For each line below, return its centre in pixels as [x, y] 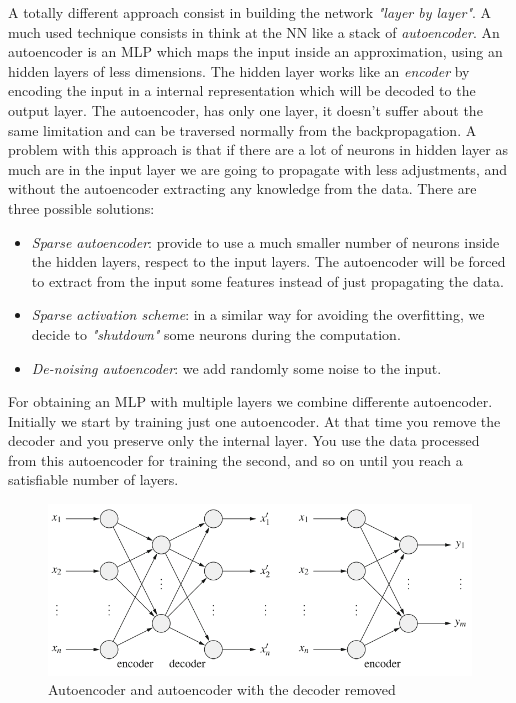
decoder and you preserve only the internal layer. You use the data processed [244, 440]
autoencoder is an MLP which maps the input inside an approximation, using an [255, 51]
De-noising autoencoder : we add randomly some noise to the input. [236, 367]
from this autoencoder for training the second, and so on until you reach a [235, 459]
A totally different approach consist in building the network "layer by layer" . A [250, 12]
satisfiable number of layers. [93, 479]
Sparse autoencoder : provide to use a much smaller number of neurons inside [265, 241]
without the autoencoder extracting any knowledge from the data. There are [242, 188]
